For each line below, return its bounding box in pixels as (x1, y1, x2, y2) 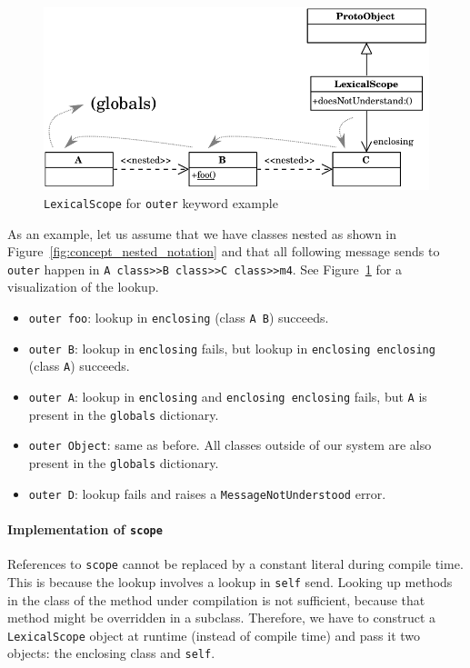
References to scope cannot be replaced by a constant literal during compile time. (7, 554, 464, 573)
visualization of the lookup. (7, 277, 159, 296)
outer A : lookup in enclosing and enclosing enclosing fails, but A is (28, 387, 427, 406)
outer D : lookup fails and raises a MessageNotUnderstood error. (28, 484, 386, 503)
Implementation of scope (7, 519, 163, 538)
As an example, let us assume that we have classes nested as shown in (7, 224, 397, 243)
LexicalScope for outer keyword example (44, 193, 278, 212)
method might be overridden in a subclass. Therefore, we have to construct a (7, 608, 436, 627)
